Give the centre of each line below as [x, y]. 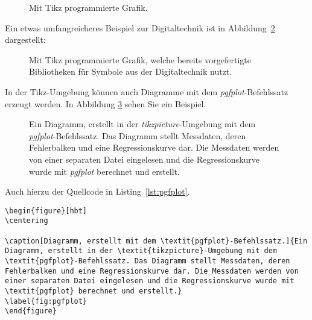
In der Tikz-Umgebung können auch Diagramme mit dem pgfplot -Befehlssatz [147, 91]
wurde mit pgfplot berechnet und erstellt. [104, 171]
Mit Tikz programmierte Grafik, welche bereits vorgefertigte [140, 59]
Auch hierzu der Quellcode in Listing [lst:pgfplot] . [97, 191]
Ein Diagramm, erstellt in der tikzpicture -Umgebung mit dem [142, 124]
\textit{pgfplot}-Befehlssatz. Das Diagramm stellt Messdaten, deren [148, 261]
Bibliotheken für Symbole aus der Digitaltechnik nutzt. [131, 71]
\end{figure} [31, 311]
